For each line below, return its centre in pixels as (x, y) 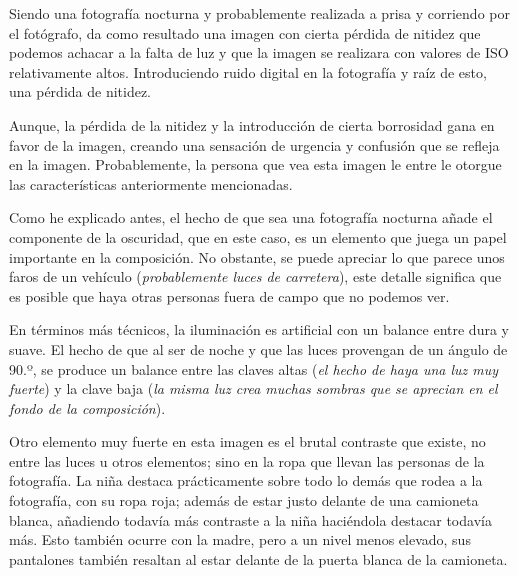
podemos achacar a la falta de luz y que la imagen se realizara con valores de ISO (259, 52)
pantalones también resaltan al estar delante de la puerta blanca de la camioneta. (258, 558)
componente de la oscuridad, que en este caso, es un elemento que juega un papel (258, 236)
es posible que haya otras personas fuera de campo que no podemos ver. (229, 295)
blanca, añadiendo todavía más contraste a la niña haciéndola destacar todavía (250, 519)
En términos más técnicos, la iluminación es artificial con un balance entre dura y (259, 329)
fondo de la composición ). (87, 407)
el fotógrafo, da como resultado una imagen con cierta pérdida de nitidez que (245, 32)
